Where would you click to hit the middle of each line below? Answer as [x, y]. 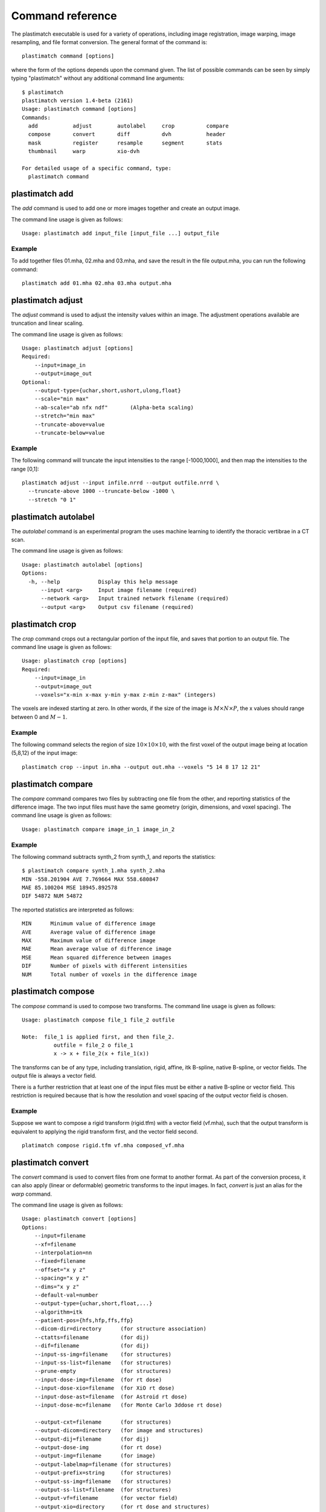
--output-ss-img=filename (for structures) [103, 1481]
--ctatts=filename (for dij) [92, 1337]
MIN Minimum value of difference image [89, 924]
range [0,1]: [25, 469]
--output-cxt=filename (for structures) [103, 1422]
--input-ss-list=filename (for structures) [103, 1363]
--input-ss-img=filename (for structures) [103, 1354]
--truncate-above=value [69, 424]
